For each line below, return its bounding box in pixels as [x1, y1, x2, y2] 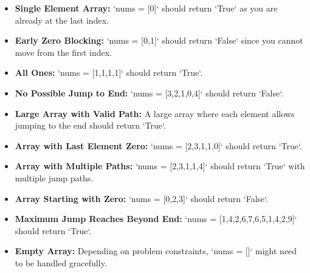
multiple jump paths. [15, 171, 94, 184]
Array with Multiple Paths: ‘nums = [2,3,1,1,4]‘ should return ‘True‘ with [15, 160, 305, 172]
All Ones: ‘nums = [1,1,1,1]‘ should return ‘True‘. [15, 66, 203, 79]
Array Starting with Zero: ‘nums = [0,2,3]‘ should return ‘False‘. [15, 192, 269, 204]
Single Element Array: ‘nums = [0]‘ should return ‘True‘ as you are [15, 2, 278, 14]
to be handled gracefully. [15, 256, 107, 269]
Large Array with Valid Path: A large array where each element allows [15, 107, 295, 120]
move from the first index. [15, 45, 112, 58]
